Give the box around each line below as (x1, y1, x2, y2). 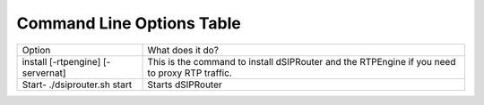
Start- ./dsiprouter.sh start (22, 78, 133, 91)
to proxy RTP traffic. (147, 67, 232, 79)
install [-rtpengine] (22, 55, 101, 68)
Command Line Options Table (16, 13, 241, 33)
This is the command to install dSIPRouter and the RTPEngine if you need (147, 55, 456, 68)
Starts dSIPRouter (147, 78, 223, 91)
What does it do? (147, 44, 220, 56)
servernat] (22, 67, 66, 79)
